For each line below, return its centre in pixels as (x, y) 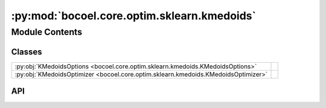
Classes (27, 52)
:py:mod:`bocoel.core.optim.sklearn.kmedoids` (134, 16)
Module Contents (47, 32)
